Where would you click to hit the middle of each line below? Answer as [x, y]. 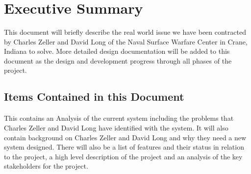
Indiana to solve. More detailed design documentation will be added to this [117, 51]
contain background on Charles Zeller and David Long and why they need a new [125, 137]
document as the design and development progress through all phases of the [118, 60]
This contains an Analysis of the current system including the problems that [119, 118]
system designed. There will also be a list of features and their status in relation [124, 147]
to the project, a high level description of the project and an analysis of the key [123, 156]
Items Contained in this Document [94, 97]
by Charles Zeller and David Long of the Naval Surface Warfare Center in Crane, [126, 41]
